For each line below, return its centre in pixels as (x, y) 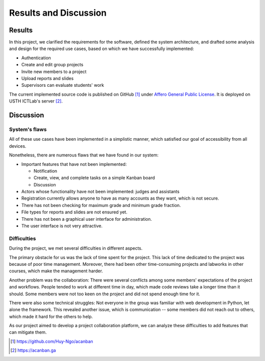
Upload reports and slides (47, 78)
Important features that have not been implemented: (74, 164)
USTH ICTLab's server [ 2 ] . (36, 101)
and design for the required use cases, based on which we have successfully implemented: (102, 49)
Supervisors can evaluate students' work (63, 85)
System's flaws (28, 129)
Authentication (36, 58)
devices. (18, 146)
